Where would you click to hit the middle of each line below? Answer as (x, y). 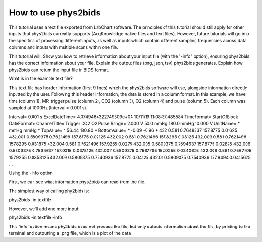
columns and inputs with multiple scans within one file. (64, 47)
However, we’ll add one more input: (44, 209)
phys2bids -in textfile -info (36, 217)
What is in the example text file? (41, 79)
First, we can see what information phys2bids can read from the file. (77, 182)
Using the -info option (31, 173)
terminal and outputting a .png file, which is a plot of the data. (70, 233)
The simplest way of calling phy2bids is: (49, 191)
